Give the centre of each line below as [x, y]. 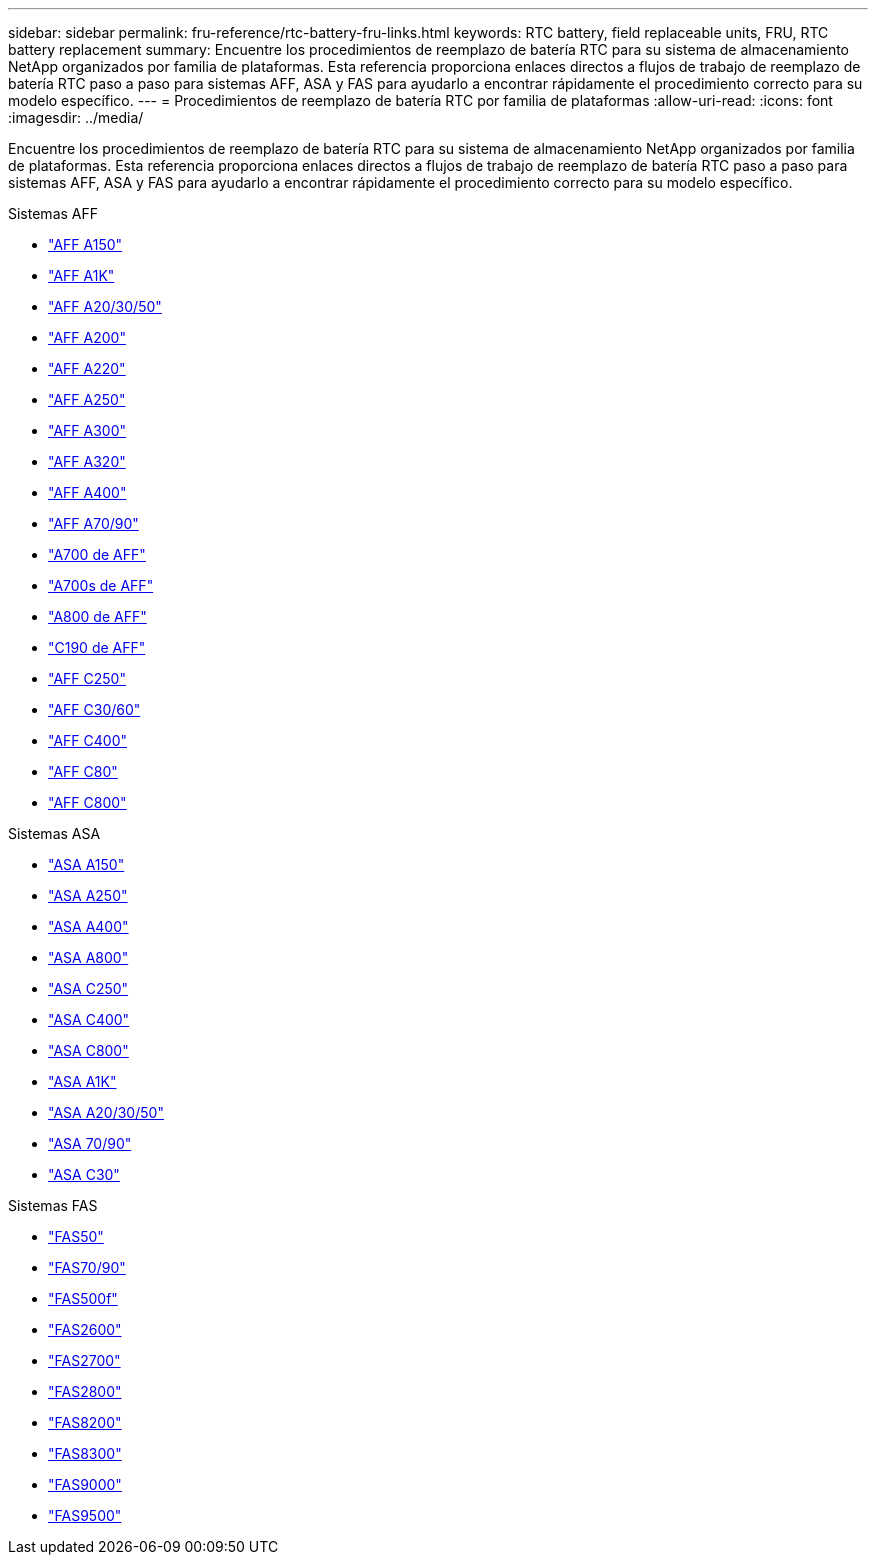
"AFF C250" [87, 678]
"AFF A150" [85, 244]
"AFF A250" [87, 399]
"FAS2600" [85, 1329]
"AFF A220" [87, 368]
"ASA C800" [88, 1050]
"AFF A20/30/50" [105, 306]
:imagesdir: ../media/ [76, 117]
